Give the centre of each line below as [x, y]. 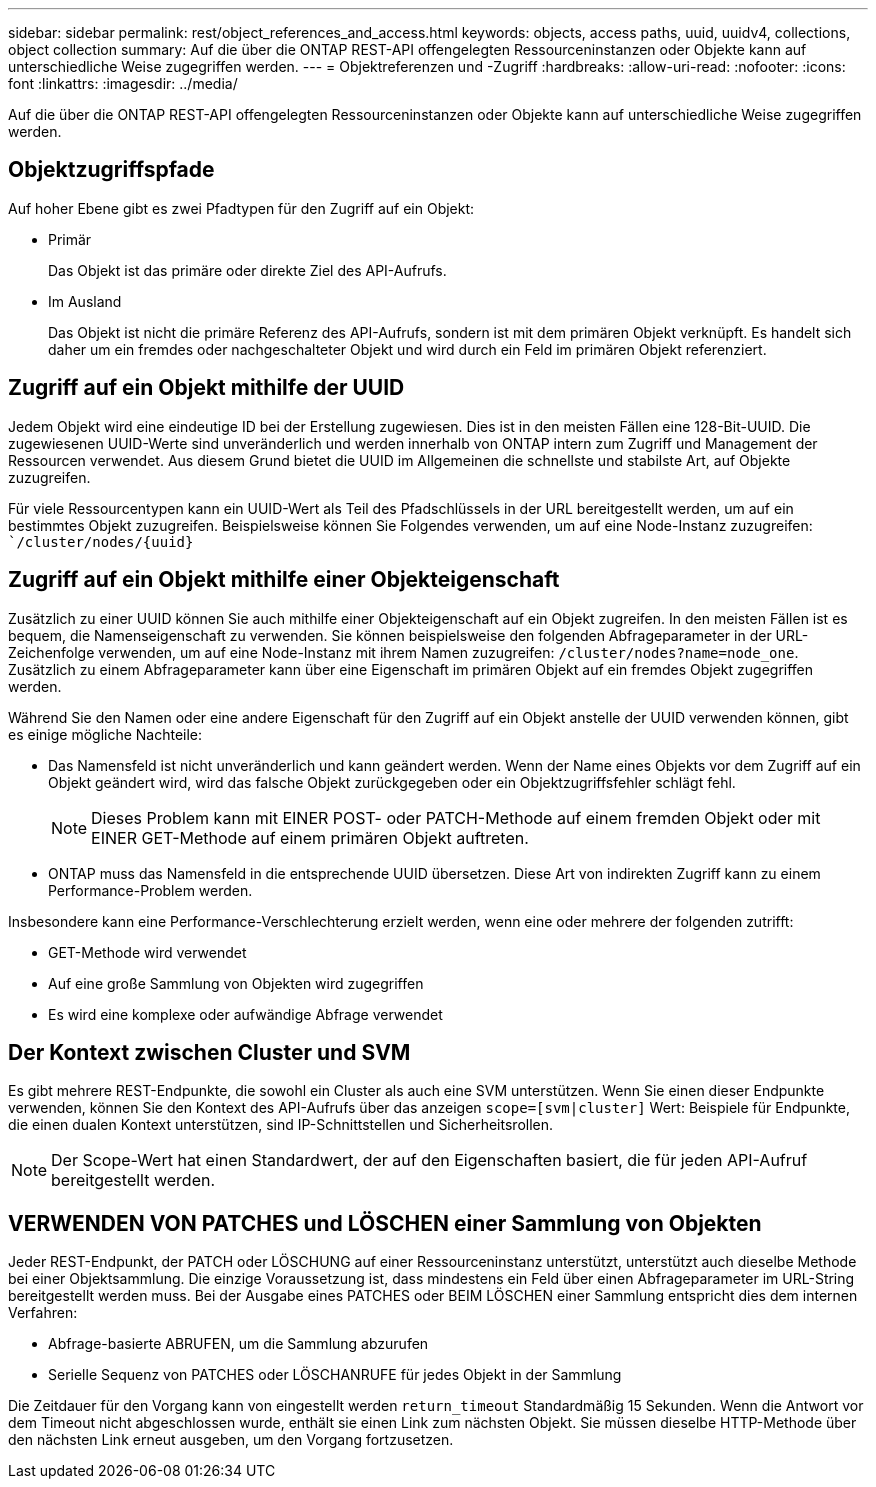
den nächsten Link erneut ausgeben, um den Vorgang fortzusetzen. [231, 1440]
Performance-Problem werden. [150, 890]
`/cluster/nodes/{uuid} [101, 541]
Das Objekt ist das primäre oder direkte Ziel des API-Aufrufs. [247, 270]
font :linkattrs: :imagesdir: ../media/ [123, 83]
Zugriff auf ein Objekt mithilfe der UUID [206, 388]
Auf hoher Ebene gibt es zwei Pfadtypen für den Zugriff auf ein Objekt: [241, 208]
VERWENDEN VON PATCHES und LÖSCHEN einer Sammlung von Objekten [385, 1223]
